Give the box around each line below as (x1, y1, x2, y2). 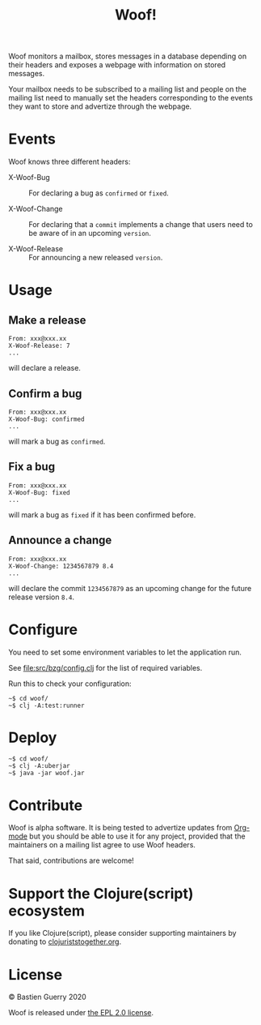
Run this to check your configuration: (8, 679, 132, 688)
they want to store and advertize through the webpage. (8, 101, 192, 111)
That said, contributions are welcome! (8, 856, 135, 865)
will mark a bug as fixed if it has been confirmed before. (8, 509, 196, 520)
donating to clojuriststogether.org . (8, 937, 122, 946)
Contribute (8, 796, 83, 814)
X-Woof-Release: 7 (8, 342, 70, 350)
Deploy (8, 728, 57, 747)
